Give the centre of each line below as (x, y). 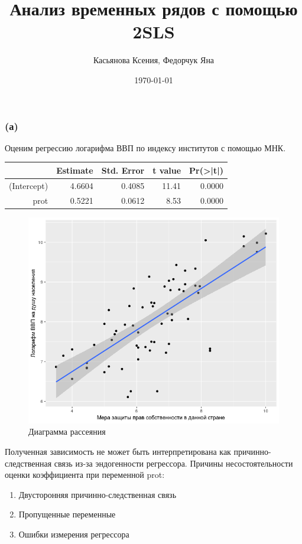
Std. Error (123, 170)
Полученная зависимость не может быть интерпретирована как (118, 452)
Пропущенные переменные (67, 514)
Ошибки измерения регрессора (74, 534)
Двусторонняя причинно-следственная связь (98, 494)
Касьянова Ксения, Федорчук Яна (154, 60)
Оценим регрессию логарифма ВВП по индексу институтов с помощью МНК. (145, 147)
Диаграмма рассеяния (67, 431)
